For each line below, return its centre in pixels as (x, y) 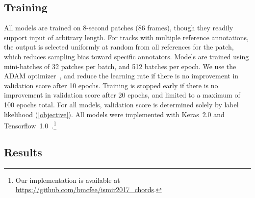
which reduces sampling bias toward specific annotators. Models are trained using (127, 56)
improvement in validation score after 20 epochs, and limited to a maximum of (122, 95)
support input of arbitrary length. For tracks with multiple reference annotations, (126, 37)
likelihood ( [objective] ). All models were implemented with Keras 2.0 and (114, 114)
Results (23, 152)
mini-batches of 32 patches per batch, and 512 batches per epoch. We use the (120, 66)
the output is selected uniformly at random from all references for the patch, (119, 47)
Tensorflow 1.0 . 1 (30, 125)
